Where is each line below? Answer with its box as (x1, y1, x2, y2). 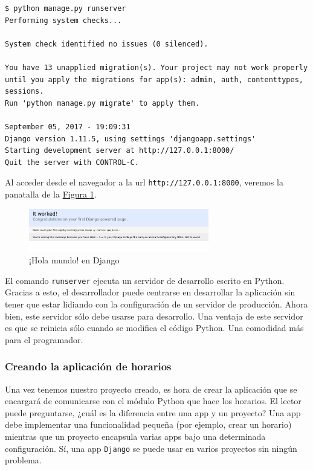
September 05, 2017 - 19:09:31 (5, 122, 131, 131)
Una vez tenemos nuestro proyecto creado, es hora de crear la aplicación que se (5, 382, 297, 395)
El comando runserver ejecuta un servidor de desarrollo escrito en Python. (5, 274, 285, 286)
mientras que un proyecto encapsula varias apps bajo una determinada (5, 430, 266, 442)
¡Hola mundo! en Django (29, 254, 120, 266)
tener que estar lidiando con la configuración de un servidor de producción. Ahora (5, 298, 308, 310)
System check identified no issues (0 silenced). (5, 39, 208, 48)
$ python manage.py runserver (5, 4, 126, 13)
